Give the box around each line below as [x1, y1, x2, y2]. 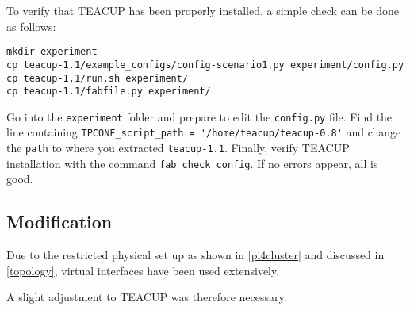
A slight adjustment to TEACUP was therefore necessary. [6, 289, 287, 305]
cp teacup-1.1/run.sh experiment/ [6, 72, 189, 84]
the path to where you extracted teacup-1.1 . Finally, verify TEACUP [6, 140, 350, 156]
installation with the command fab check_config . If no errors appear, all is [6, 155, 378, 171]
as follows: [6, 17, 56, 34]
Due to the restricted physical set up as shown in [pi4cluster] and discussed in [6, 247, 385, 263]
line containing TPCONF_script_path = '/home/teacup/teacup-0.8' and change [6, 124, 401, 140]
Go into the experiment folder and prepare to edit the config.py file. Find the [6, 108, 393, 124]
